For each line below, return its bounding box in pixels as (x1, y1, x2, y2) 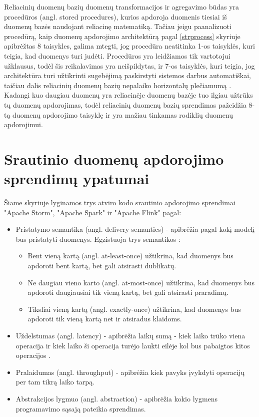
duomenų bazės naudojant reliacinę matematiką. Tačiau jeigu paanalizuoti (4, 21, 231, 32)
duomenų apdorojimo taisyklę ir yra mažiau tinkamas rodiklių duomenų (12, 109, 233, 120)
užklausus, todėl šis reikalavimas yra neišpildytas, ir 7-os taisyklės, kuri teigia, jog (4, 60, 255, 71)
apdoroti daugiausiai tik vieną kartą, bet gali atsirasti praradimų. (27, 287, 228, 297)
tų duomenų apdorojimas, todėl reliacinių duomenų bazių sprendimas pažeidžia (4, 99, 246, 110)
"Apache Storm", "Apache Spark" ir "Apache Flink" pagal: (4, 207, 181, 217)
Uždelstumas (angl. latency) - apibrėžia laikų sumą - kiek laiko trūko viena (15, 330, 245, 340)
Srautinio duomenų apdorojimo (4, 148, 224, 169)
